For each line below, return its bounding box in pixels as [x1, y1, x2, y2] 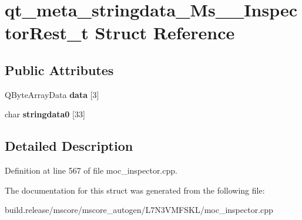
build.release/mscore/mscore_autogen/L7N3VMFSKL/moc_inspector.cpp [5, 204, 273, 216]
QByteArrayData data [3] [5, 88, 99, 100]
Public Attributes [5, 60, 114, 79]
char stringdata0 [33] [5, 108, 85, 120]
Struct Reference [95, 21, 235, 45]
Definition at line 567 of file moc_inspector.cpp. [5, 164, 177, 177]
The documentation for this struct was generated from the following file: [5, 184, 265, 196]
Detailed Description [5, 137, 133, 155]
